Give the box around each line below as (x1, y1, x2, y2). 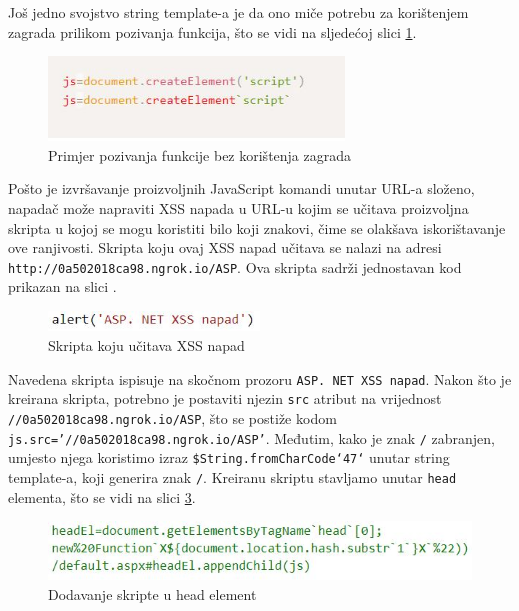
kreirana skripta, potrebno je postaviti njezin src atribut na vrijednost (8, 388, 442, 409)
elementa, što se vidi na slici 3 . (8, 486, 196, 507)
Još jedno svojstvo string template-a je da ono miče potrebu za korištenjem (8, 2, 469, 22)
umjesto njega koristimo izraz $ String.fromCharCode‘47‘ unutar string (8, 447, 450, 468)
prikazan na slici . (8, 276, 117, 297)
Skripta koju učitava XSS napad (48, 335, 245, 356)
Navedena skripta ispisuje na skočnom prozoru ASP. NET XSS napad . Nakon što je (8, 368, 512, 389)
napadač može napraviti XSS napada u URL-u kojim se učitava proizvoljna (8, 197, 469, 218)
